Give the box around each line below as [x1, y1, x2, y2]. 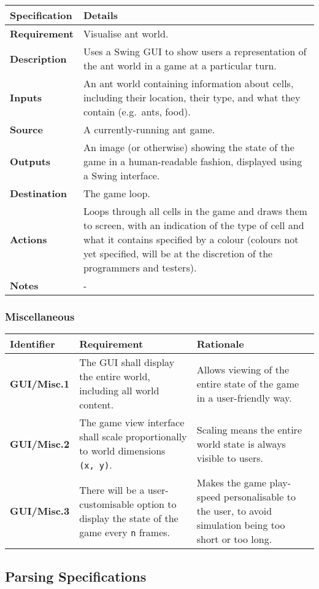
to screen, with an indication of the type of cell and [83, 218, 304, 232]
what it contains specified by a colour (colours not [83, 232, 299, 246]
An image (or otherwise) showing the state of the [83, 140, 294, 154]
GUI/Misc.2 [10, 436, 70, 451]
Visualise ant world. [83, 26, 169, 41]
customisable [79, 496, 134, 511]
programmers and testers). [83, 260, 197, 275]
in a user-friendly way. [196, 390, 292, 405]
